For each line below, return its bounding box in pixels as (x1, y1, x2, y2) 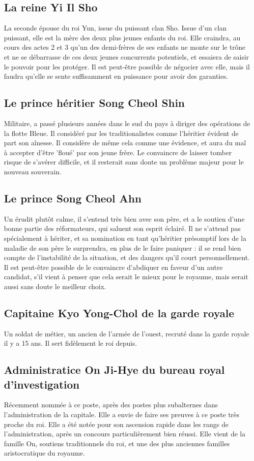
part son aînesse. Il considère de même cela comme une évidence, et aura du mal (4, 137, 246, 148)
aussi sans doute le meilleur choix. (4, 281, 106, 291)
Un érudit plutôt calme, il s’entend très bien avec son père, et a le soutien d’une (4, 213, 245, 224)
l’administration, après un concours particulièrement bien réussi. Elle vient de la (4, 428, 246, 439)
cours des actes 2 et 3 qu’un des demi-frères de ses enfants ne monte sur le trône (4, 42, 246, 52)
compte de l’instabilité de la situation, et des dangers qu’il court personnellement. (4, 252, 250, 263)
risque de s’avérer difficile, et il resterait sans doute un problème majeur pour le (4, 157, 244, 167)
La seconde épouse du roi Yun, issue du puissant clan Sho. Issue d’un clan (4, 23, 227, 33)
